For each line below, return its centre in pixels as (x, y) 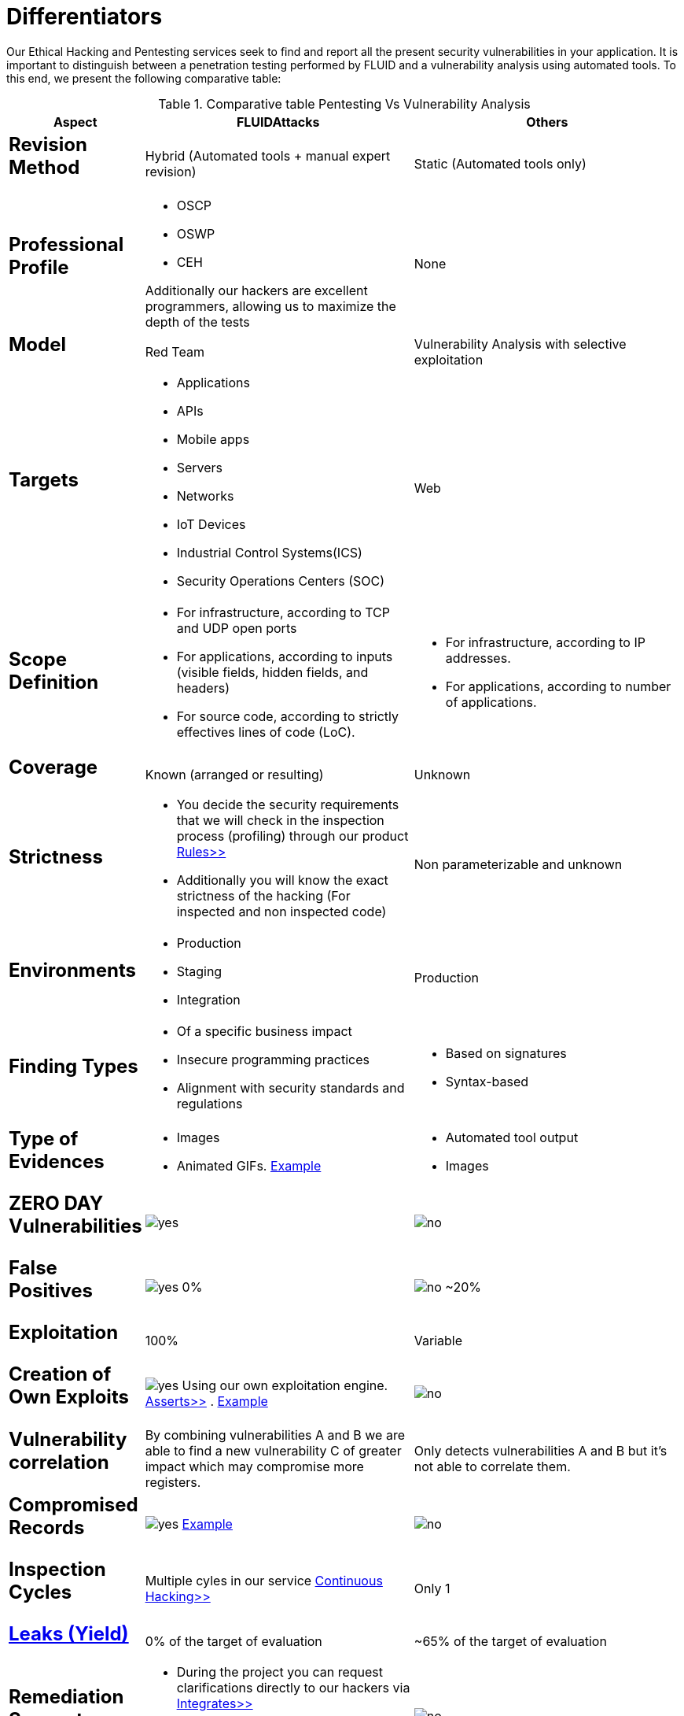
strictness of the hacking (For (263, 896)
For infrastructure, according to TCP (283, 612)
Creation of (60, 1374)
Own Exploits (69, 1397)
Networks (205, 496)
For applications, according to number (558, 686)
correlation (59, 1463)
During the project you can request (280, 1672)
